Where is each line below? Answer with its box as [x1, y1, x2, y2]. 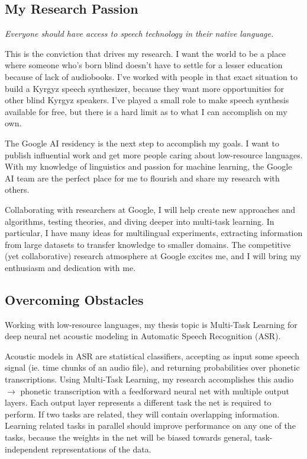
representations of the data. [51, 442, 151, 455]
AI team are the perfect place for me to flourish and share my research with [5, 171, 280, 184]
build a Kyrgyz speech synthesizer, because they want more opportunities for [5, 82, 284, 94]
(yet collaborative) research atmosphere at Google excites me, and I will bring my [5, 250, 301, 262]
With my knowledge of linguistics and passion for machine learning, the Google [5, 160, 292, 173]
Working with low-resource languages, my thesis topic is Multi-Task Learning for [5, 318, 298, 330]
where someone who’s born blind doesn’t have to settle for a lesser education [5, 59, 283, 71]
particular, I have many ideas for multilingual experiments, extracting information [5, 227, 303, 239]
